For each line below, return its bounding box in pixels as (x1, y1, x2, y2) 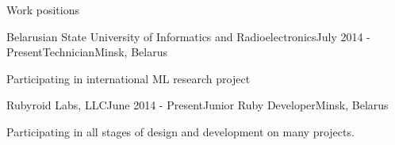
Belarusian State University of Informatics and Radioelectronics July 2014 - (6, 28, 370, 44)
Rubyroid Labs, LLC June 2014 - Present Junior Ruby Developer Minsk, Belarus (6, 97, 389, 113)
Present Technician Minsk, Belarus (6, 44, 167, 60)
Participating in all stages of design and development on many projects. (6, 123, 355, 139)
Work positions (6, 2, 79, 17)
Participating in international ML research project (6, 70, 251, 86)
